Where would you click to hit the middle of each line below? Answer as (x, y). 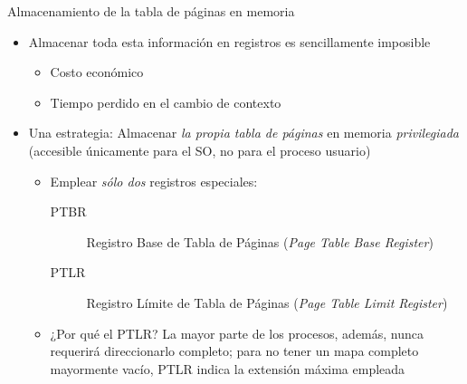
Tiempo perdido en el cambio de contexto (166, 102)
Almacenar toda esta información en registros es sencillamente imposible (229, 41)
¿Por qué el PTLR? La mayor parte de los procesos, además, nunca (237, 333)
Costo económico (97, 72)
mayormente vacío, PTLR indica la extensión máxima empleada (228, 368)
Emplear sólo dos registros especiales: (154, 181)
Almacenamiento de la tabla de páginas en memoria (151, 11)
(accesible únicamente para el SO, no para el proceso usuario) (200, 150)
